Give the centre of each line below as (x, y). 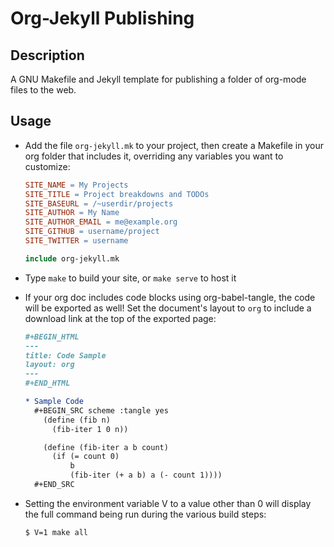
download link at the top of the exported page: (120, 318)
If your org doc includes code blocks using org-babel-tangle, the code (170, 297)
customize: (47, 166)
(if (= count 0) (85, 457)
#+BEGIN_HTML (52, 337)
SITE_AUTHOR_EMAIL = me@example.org (101, 222)
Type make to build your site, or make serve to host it (130, 278)
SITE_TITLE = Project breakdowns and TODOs (117, 194)
